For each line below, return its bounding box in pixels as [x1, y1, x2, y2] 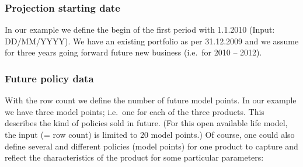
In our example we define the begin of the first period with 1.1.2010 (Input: [5, 23, 275, 36]
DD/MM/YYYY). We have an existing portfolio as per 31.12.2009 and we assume [5, 34, 299, 47]
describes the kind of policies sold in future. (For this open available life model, [5, 117, 288, 129]
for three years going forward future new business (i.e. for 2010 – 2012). [5, 46, 262, 58]
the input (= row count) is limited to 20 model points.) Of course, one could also [5, 128, 295, 140]
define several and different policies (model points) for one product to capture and [5, 140, 298, 152]
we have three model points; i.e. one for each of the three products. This [5, 105, 264, 117]
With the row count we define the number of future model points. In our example [5, 94, 297, 106]
